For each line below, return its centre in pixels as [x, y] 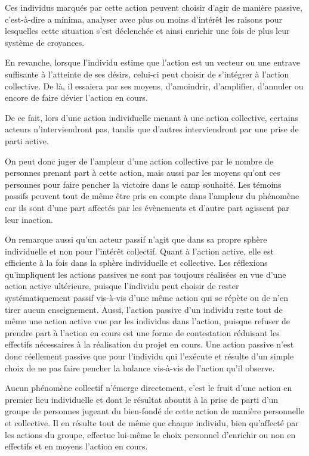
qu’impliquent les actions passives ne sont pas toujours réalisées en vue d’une [146, 274]
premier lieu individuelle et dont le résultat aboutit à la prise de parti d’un [142, 399]
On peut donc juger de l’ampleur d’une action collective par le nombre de [139, 161]
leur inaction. [29, 219]
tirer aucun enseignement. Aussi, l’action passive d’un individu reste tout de [144, 309]
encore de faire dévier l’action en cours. [76, 97]
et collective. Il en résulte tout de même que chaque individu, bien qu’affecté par [152, 423]
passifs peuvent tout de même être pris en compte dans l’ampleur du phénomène [152, 196]
